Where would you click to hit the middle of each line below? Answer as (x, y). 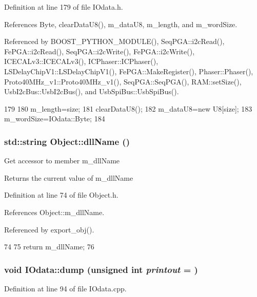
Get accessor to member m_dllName (62, 161)
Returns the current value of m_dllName (69, 177)
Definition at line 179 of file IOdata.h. (64, 7)
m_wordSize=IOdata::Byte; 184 (55, 119)
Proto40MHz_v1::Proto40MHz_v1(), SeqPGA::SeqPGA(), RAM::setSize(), (123, 81)
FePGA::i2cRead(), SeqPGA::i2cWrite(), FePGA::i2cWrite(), (100, 51)
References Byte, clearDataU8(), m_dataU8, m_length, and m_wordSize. (121, 24)
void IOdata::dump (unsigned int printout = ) (101, 269)
